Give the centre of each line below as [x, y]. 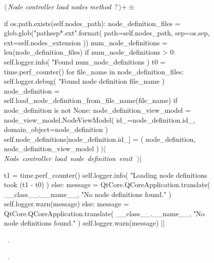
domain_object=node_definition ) [56, 129]
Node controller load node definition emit [68, 158]
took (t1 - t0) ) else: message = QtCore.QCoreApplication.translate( [107, 184]
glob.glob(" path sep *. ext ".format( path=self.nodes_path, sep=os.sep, [107, 33]
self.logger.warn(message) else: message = [67, 204]
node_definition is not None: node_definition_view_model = [97, 110]
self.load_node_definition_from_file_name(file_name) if [91, 100]
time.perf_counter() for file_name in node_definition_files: [94, 71]
